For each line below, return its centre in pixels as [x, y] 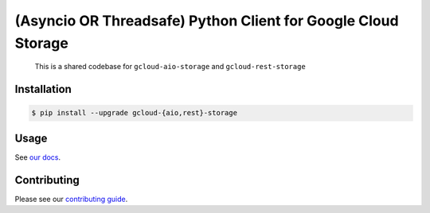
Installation [43, 89]
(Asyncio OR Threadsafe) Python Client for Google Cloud [207, 21]
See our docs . [38, 157]
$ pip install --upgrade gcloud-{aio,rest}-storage [135, 113]
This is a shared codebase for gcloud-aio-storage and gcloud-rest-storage [170, 67]
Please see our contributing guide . [71, 199]
